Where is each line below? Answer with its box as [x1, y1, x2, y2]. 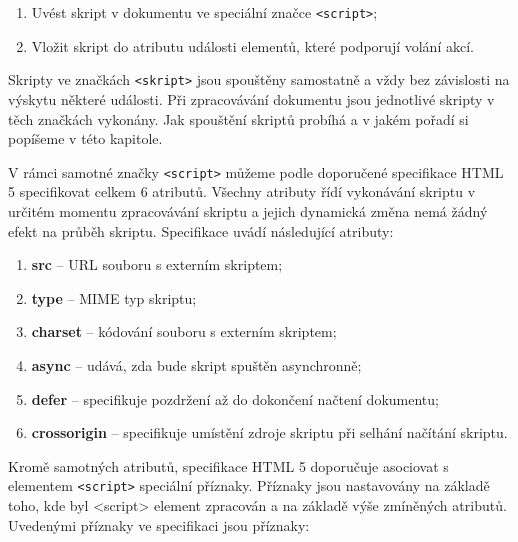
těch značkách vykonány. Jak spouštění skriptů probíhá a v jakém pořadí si [8, 108, 469, 129]
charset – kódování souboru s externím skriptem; [31, 321, 337, 342]
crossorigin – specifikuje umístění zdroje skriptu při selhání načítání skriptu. [31, 422, 508, 443]
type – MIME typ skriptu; [31, 287, 197, 308]
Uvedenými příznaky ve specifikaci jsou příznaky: [8, 514, 310, 535]
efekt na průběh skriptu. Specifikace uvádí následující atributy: [8, 220, 394, 241]
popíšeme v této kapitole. [8, 128, 163, 149]
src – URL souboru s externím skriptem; [31, 254, 283, 275]
